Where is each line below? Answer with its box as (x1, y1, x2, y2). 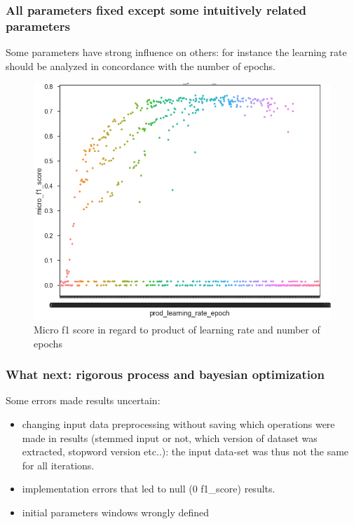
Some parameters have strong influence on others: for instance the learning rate (6, 45, 347, 60)
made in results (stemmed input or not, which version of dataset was (22, 430, 318, 445)
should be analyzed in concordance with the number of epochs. (6, 58, 275, 73)
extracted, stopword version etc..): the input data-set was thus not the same (22, 444, 349, 459)
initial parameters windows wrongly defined (22, 504, 210, 519)
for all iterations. (22, 457, 95, 472)
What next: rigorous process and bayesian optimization (6, 366, 325, 383)
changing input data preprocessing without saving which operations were (22, 417, 335, 431)
